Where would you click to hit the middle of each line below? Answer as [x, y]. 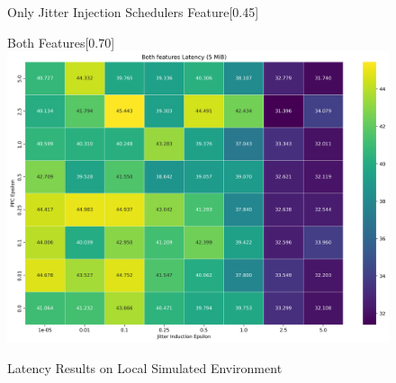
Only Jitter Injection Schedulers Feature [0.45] [133, 12]
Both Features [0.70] [61, 42]
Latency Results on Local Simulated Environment [145, 367]
